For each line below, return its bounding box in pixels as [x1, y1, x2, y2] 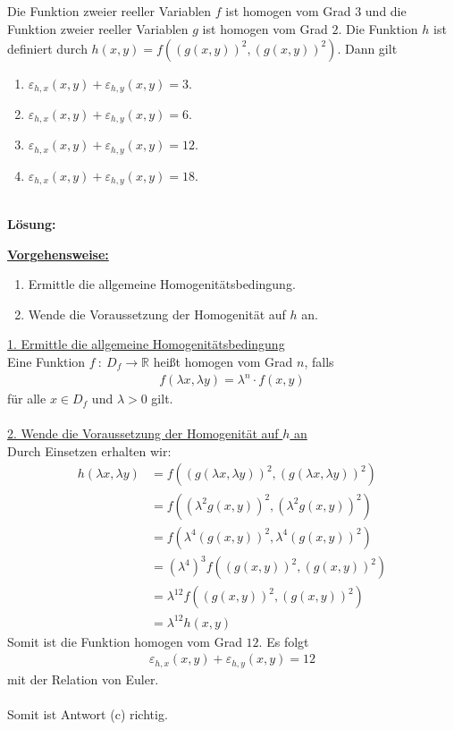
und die [365, 2, 407, 21]
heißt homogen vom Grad [153, 352, 293, 370]
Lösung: [7, 214, 56, 233]
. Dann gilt [337, 38, 398, 57]
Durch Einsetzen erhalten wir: [7, 441, 172, 460]
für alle [7, 389, 46, 408]
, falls [304, 352, 334, 370]
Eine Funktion [7, 352, 86, 370]
